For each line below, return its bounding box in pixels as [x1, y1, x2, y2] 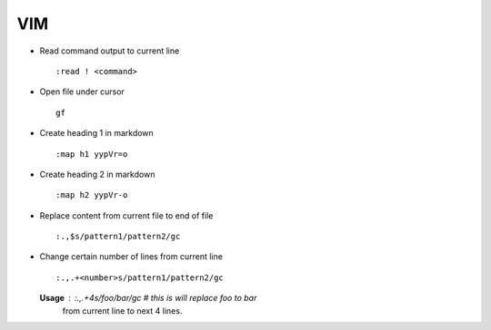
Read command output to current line [39, 45, 180, 56]
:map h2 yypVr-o [55, 190, 128, 200]
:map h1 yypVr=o [55, 149, 128, 159]
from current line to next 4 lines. [62, 305, 183, 316]
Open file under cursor [39, 86, 125, 97]
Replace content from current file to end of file [39, 209, 214, 221]
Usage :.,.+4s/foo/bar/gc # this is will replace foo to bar [39, 293, 257, 304]
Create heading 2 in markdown [39, 169, 155, 180]
